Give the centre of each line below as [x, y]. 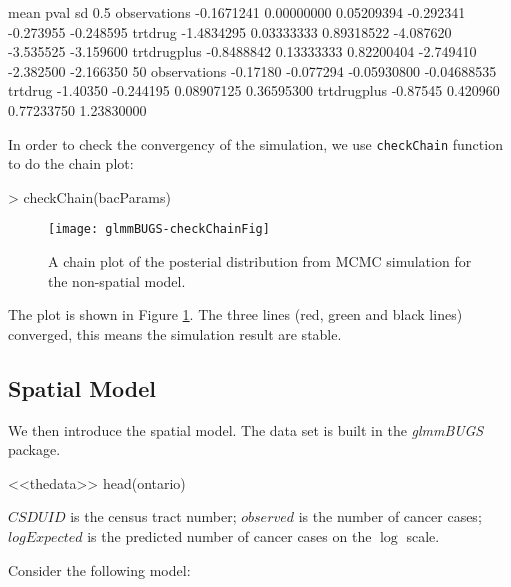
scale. [423, 536]
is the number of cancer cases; [390, 516]
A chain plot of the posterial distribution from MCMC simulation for [260, 261]
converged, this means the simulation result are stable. [175, 333]
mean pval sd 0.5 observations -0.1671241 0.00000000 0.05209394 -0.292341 [237, 12]
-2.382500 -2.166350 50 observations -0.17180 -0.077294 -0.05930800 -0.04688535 [252, 70]
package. [34, 449]
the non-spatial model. [117, 280]
